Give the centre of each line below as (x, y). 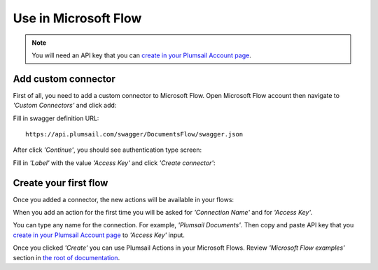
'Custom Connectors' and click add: (65, 106)
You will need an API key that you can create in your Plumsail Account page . (141, 55)
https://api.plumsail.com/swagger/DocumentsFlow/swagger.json (134, 134)
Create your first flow (61, 183)
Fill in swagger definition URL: (56, 118)
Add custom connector (64, 79)
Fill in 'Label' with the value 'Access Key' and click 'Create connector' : (114, 163)
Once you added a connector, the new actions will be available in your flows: (124, 199)
